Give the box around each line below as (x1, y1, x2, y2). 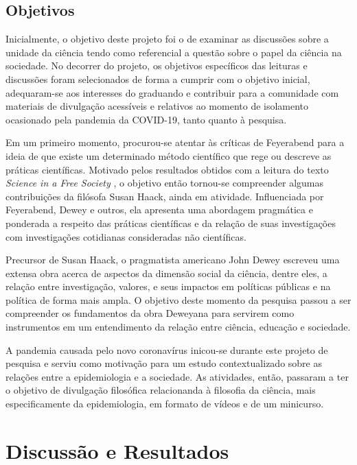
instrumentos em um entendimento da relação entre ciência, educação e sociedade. (5, 320, 351, 334)
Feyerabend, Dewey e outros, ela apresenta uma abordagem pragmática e (5, 202, 313, 217)
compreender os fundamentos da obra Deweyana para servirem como (5, 306, 295, 320)
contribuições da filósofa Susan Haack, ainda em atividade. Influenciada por (5, 189, 324, 203)
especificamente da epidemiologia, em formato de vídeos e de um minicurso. (5, 396, 324, 411)
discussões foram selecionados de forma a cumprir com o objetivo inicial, (5, 71, 310, 86)
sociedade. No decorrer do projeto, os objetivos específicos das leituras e (5, 58, 308, 73)
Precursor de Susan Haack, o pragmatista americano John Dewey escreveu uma (5, 252, 340, 267)
